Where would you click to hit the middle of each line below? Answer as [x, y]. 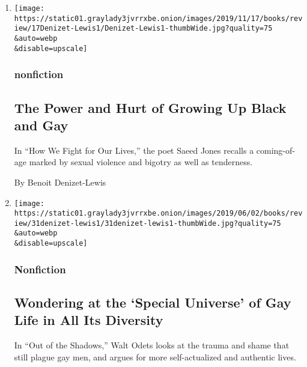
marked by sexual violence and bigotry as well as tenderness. [141, 162]
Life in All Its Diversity [89, 320]
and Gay [41, 125]
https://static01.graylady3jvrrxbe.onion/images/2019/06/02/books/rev [158, 214]
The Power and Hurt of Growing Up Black [150, 107]
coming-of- [275, 150]
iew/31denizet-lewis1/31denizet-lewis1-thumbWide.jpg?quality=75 [147, 223]
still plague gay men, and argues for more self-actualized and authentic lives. [155, 356]
